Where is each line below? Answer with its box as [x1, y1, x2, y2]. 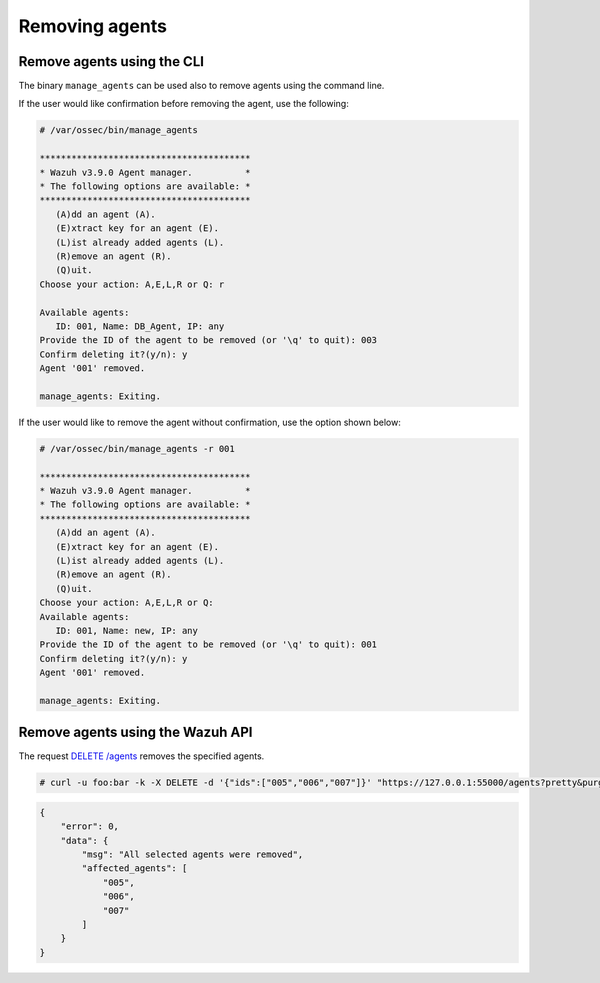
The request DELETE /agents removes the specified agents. [18, 750, 265, 762]
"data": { [60, 835, 109, 846]
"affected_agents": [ [81, 863, 188, 874]
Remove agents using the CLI [18, 53, 205, 70]
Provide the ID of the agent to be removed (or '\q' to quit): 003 [39, 335, 378, 346]
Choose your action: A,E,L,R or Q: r [39, 278, 225, 290]
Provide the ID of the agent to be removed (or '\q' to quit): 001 [39, 639, 378, 650]
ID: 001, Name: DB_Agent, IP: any [55, 320, 225, 332]
